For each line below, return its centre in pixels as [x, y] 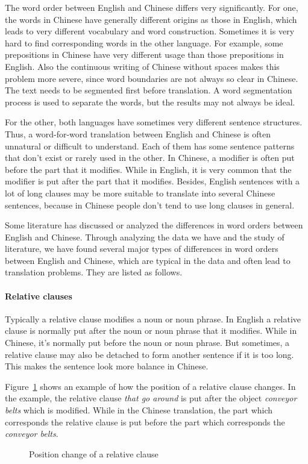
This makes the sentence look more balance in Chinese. [107, 366]
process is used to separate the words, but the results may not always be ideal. [150, 102]
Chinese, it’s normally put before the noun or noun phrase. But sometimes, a [147, 343]
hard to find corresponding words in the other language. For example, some [144, 42]
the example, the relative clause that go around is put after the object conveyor [151, 398]
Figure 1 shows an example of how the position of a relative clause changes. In [150, 386]
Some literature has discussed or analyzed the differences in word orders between [154, 225]
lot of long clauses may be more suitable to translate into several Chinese [140, 193]
